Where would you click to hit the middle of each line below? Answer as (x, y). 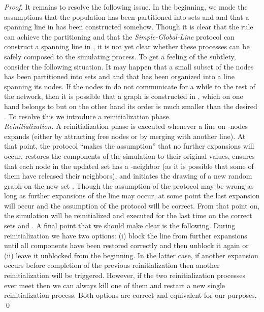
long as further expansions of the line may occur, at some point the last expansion (132, 196)
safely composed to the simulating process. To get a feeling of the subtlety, (120, 56)
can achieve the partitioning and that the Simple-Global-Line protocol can (119, 36)
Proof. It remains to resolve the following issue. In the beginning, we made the (126, 7)
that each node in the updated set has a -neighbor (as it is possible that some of (129, 166)
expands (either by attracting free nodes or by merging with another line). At (125, 136)
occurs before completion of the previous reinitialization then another (112, 265)
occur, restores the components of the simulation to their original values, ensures (129, 155)
